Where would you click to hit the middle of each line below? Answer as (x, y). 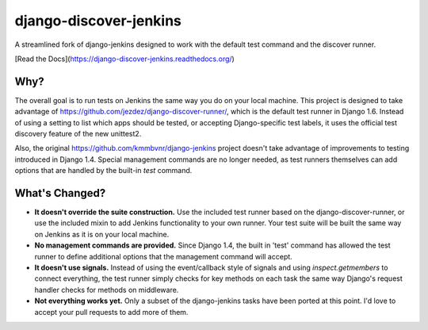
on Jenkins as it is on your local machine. (102, 234)
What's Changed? (60, 193)
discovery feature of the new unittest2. (78, 134)
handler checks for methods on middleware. (107, 290)
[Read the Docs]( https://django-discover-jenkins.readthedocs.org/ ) (125, 59)
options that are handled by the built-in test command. (103, 171)
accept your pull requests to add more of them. (111, 312)
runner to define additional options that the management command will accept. (163, 256)
